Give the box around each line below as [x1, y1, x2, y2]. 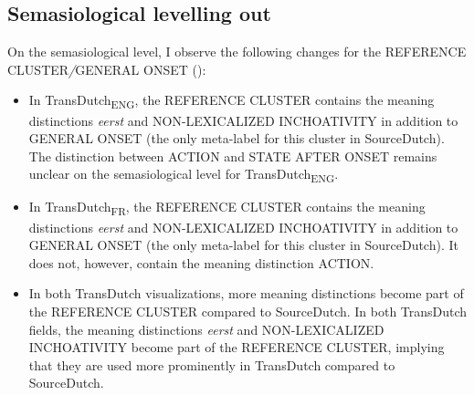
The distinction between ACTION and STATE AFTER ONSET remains [28, 146, 437, 165]
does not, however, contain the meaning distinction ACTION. [28, 253, 374, 272]
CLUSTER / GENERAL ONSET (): [7, 59, 206, 78]
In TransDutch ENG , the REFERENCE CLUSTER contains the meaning [28, 90, 435, 112]
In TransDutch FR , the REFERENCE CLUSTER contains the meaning [28, 197, 426, 219]
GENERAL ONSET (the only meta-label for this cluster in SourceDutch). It [28, 235, 458, 255]
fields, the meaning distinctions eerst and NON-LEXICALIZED [28, 319, 384, 338]
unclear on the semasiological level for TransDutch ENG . [28, 164, 339, 186]
